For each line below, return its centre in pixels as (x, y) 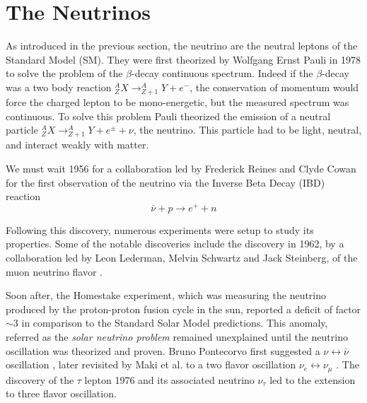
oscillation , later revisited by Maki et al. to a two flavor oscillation (151, 364)
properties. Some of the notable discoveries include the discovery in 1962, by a (175, 244)
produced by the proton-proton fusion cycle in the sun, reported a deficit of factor (183, 309)
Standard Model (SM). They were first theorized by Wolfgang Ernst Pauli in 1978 (183, 59)
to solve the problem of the (64, 73)
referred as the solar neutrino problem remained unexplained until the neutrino (177, 337)
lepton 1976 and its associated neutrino (169, 379)
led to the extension (313, 379)
